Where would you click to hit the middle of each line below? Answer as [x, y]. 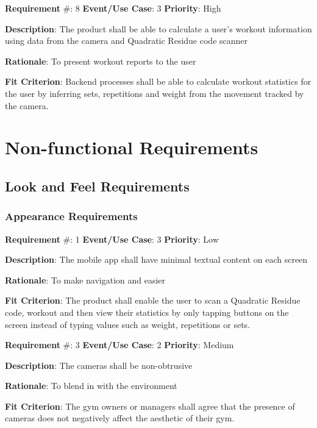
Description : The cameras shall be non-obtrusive [99, 365]
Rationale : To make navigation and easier [85, 280]
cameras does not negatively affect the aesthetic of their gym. [120, 418]
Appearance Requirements [71, 216]
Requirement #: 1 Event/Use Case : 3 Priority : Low [112, 239]
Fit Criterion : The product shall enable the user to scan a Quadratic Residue [153, 300]
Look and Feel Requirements [97, 186]
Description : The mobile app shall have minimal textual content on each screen [156, 259]
